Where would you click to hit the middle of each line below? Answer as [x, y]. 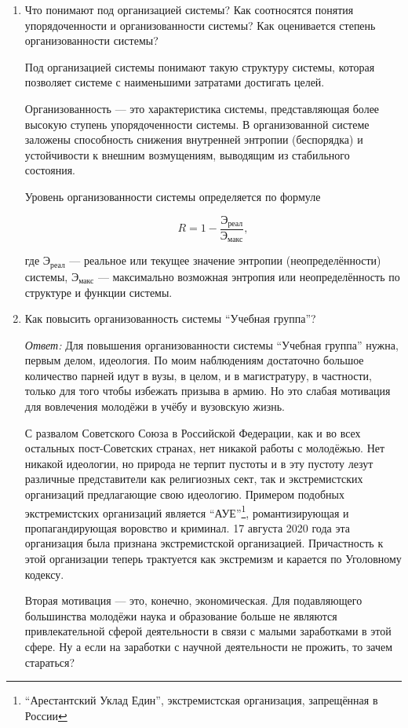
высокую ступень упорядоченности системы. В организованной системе [197, 124]
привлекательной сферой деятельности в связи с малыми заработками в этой [208, 631]
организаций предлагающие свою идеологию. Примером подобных [184, 494]
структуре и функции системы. [98, 292]
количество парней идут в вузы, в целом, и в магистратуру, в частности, [198, 375]
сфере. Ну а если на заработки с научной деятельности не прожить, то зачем [209, 647]
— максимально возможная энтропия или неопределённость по [249, 276]
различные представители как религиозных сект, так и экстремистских [194, 479]
